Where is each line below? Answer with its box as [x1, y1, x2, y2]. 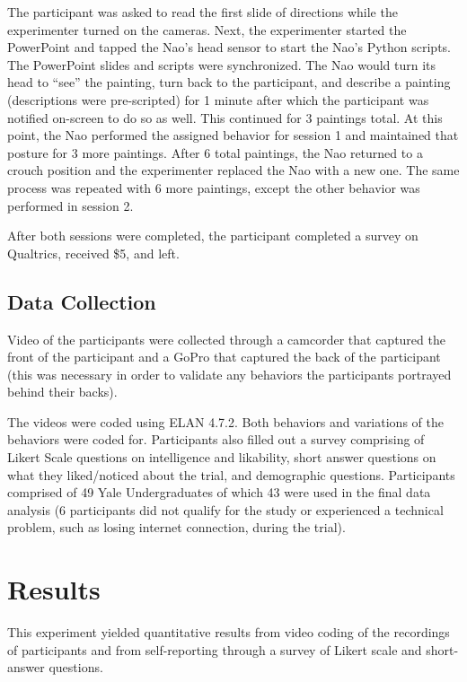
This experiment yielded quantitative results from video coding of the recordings [7, 623, 450, 642]
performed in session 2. [7, 196, 134, 214]
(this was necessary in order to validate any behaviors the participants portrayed [7, 364, 452, 383]
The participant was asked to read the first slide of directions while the [7, 3, 398, 21]
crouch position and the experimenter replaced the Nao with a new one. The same [7, 161, 460, 179]
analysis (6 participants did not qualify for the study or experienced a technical [7, 500, 444, 519]
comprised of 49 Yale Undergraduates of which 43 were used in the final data [7, 483, 431, 502]
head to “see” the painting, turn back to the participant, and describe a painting [7, 73, 451, 92]
